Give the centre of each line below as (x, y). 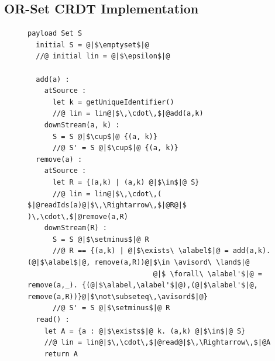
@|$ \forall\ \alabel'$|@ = (207, 274)
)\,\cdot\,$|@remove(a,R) (78, 216)
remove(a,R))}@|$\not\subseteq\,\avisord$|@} (118, 296)
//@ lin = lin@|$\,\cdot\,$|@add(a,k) (128, 114)
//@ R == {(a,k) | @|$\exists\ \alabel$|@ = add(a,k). (161, 251)
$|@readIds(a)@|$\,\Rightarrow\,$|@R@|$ (107, 205)
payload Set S (55, 34)
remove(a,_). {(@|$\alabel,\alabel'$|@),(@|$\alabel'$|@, (143, 285)
